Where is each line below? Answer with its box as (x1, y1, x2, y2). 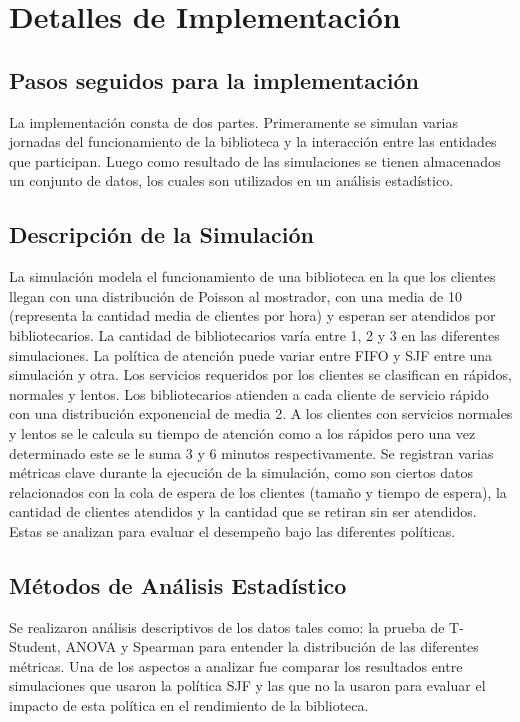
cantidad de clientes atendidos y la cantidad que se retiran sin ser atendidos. (9, 501, 477, 522)
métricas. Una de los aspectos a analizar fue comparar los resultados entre (9, 655, 463, 676)
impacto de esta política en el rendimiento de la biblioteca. (9, 695, 369, 716)
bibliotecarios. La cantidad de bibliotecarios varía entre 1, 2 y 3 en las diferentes (9, 324, 500, 345)
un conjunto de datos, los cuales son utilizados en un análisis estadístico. (9, 170, 454, 191)
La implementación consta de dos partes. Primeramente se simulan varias (9, 111, 458, 132)
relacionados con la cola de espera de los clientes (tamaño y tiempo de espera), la (9, 481, 507, 502)
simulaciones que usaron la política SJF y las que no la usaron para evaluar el (9, 675, 486, 696)
